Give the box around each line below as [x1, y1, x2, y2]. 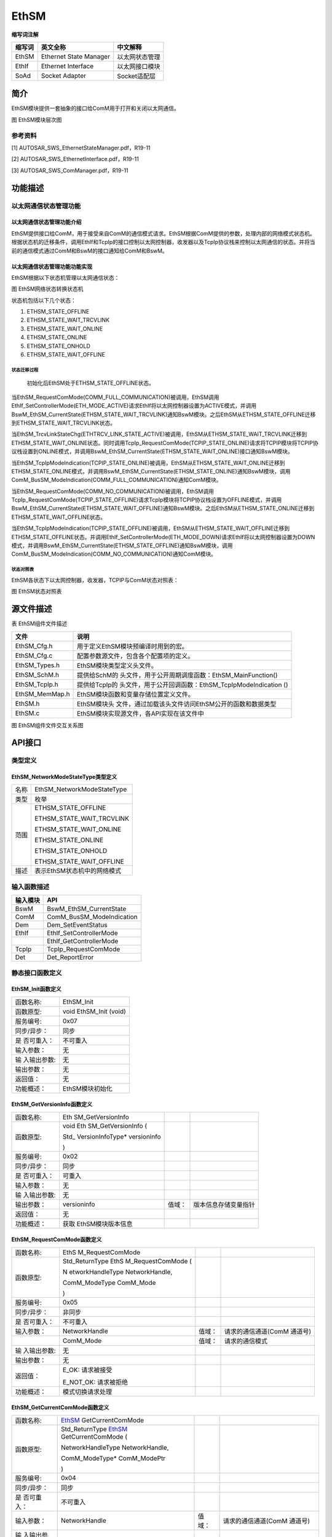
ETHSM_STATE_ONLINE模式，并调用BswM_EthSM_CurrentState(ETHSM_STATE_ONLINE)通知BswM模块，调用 [11, 467, 291, 475]
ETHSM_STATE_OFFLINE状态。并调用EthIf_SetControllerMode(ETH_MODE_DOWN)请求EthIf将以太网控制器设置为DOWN [11, 533, 315, 540]
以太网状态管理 [117, 52, 160, 61]
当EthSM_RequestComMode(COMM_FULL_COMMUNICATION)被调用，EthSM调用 [11, 393, 219, 401]
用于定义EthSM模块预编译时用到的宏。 [77, 642, 189, 650]
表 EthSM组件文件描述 [11, 620, 68, 627]
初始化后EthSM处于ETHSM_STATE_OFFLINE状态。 [26, 379, 155, 387]
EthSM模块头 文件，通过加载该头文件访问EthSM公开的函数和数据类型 [77, 700, 277, 708]
